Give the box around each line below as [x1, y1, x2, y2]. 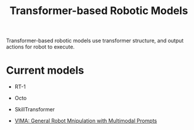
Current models [6, 64, 84, 77]
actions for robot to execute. [6, 43, 75, 50]
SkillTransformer [14, 106, 55, 113]
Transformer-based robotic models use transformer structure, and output [6, 37, 184, 45]
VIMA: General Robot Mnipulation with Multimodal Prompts [14, 117, 158, 124]
